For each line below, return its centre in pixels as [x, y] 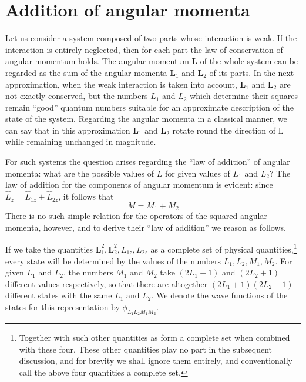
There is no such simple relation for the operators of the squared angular [136, 216]
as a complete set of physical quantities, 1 [224, 248]
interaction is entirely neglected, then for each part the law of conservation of [144, 49]
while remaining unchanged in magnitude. [81, 142]
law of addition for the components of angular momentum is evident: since [139, 185]
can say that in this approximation [68, 130]
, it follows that [86, 196]
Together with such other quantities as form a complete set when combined [154, 338]
